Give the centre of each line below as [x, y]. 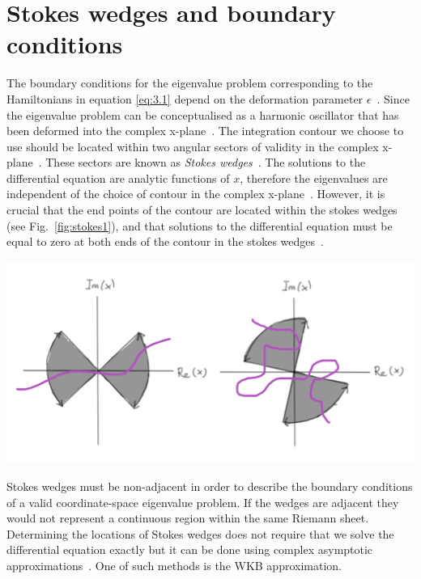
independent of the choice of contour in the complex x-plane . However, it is [196, 194]
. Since [393, 98]
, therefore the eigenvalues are [314, 178]
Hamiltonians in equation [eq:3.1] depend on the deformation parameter [185, 98]
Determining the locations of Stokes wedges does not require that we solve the [200, 533]
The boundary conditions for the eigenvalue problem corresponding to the [190, 83]
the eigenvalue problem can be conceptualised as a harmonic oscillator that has [203, 114]
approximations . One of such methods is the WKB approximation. [174, 565]
